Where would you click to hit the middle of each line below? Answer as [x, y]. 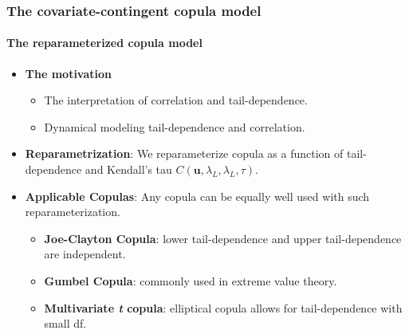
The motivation [69, 73]
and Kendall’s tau [128, 169]
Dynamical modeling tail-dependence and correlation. [175, 126]
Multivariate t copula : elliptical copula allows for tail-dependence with [223, 307]
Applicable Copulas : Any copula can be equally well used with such [197, 196]
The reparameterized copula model [104, 43]
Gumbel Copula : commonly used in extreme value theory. [191, 280]
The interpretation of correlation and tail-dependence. [176, 100]
